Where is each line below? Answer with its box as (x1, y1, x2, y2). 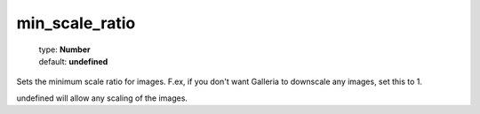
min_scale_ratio (16, 13, 136, 33)
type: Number (38, 44, 91, 55)
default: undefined (38, 56, 108, 66)
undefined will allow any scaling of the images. (16, 93, 188, 103)
